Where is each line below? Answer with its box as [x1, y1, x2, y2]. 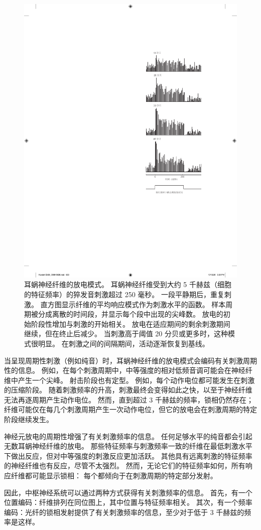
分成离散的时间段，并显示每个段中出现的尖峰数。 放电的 [38, 309, 223, 319]
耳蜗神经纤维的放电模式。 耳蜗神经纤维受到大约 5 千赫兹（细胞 [24, 279, 231, 290]
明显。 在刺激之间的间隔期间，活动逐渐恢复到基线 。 [38, 338, 209, 348]
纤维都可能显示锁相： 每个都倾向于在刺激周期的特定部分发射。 [11, 470, 217, 481]
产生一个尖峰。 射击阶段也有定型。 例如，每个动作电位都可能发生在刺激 [18, 374, 255, 385]
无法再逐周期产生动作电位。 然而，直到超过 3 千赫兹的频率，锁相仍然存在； [4, 394, 253, 405]
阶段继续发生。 [4, 414, 53, 425]
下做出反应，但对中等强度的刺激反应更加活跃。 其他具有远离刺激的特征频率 [4, 450, 252, 461]
